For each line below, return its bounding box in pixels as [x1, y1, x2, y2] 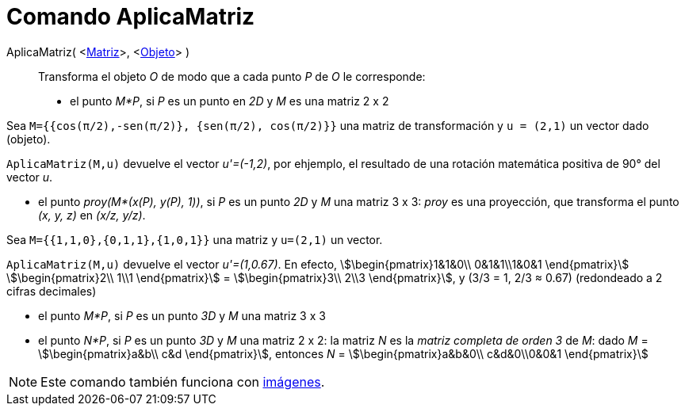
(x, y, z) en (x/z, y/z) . [38, 208, 146, 222]
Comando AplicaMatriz [6, 3, 255, 30]
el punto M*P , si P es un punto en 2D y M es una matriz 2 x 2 [70, 93, 389, 108]
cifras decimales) [6, 284, 97, 298]
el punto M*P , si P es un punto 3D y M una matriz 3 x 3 [38, 308, 326, 322]
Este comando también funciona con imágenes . [40, 373, 325, 390]
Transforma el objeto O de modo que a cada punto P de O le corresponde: [38, 69, 426, 83]
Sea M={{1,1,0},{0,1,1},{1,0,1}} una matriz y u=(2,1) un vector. [6, 232, 383, 246]
